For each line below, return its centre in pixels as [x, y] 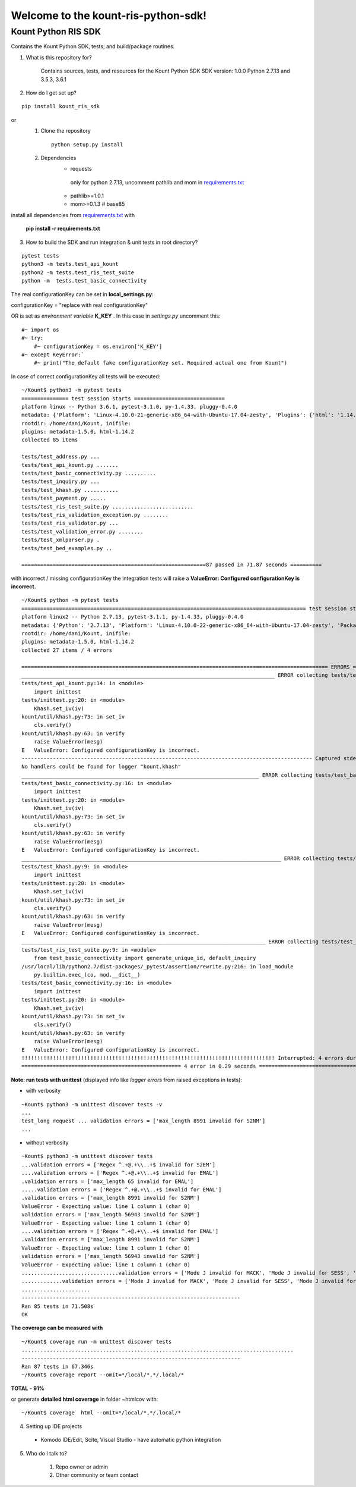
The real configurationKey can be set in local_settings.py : [82, 294]
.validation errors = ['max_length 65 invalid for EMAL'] [108, 1181]
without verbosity [47, 1143]
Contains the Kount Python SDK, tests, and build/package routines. [93, 46]
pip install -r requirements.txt [63, 228]
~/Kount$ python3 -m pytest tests [71, 390]
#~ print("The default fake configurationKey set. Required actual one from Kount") [160, 363]
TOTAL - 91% [28, 1388]
